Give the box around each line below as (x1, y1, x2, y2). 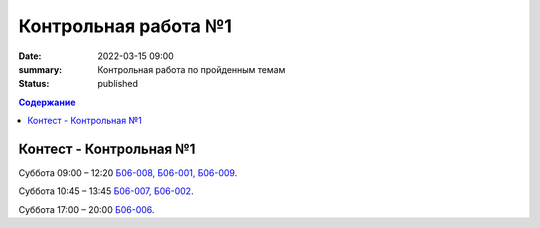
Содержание (18, 96, 76, 108)
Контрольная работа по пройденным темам (97, 63, 286, 75)
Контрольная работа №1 (18, 15, 232, 37)
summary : (18, 63, 63, 75)
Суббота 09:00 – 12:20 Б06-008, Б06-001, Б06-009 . (18, 167, 238, 179)
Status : (18, 78, 50, 90)
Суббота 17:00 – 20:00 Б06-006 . (18, 203, 155, 215)
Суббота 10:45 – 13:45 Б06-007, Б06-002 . (18, 185, 194, 197)
